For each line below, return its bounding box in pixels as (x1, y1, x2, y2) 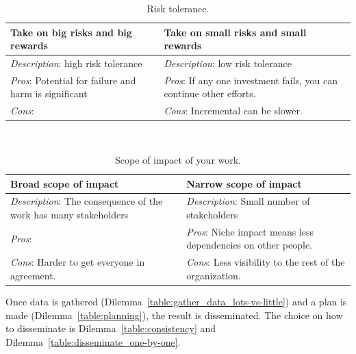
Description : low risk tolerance (164, 56, 292, 71)
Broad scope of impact (10, 176, 119, 190)
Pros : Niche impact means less (186, 224, 314, 238)
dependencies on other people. (186, 238, 313, 252)
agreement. (10, 268, 56, 282)
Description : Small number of (186, 194, 310, 208)
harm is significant (10, 86, 88, 101)
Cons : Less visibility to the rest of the (186, 255, 345, 269)
